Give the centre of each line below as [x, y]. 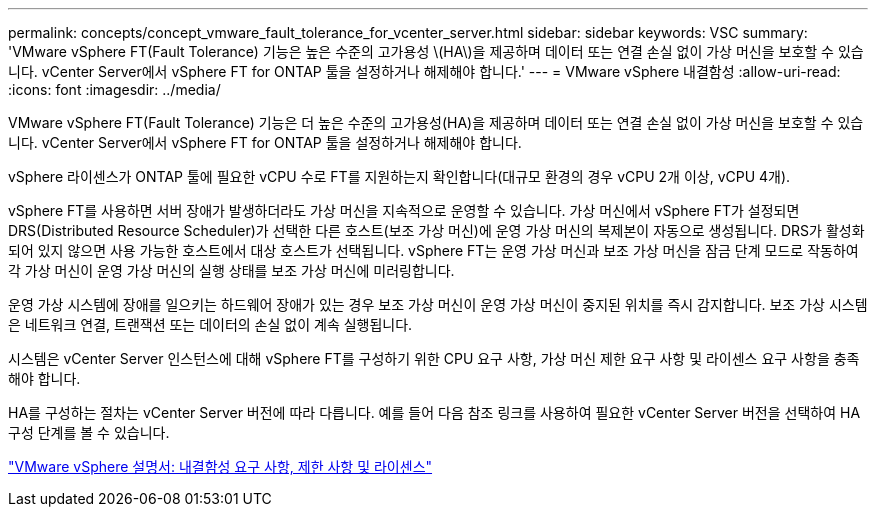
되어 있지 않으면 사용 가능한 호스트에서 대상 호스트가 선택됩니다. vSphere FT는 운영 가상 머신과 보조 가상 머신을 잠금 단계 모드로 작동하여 [433, 250]
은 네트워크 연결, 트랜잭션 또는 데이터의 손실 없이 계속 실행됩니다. [210, 324]
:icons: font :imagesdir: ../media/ [114, 89]
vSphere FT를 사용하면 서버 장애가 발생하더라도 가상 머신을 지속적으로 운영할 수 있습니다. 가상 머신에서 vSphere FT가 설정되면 [404, 210]
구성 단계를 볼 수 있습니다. [89, 432]
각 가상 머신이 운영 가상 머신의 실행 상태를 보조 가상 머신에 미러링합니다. [231, 270]
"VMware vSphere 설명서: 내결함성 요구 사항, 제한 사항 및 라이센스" [220, 466]
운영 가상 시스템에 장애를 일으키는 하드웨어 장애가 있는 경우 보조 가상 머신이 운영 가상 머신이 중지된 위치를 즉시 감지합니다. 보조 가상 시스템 [438, 304]
